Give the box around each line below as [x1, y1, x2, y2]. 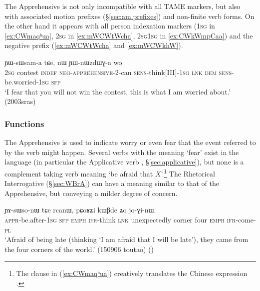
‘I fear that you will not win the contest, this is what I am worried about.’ [4, 86, 231, 96]
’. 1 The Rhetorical [161, 166, 215, 178]
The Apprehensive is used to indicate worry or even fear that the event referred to [4, 137, 256, 147]
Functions [4, 117, 44, 129]
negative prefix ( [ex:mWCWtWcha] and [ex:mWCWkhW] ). [4, 40, 183, 50]
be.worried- [4, 76, 39, 87]
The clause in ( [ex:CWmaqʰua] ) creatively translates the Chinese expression [16, 268, 248, 278]
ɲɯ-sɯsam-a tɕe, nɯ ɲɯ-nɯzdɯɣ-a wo [4, 56, 122, 67]
